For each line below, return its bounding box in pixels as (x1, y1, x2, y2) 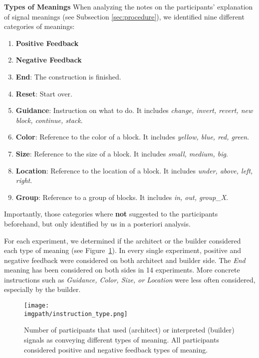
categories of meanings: (4, 21, 75, 31)
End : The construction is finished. (15, 71, 121, 81)
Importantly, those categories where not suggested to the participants (4, 208, 218, 219)
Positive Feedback (15, 37, 79, 48)
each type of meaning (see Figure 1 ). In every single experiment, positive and (4, 245, 241, 255)
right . (15, 175, 32, 185)
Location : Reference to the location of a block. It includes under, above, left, (15, 165, 253, 175)
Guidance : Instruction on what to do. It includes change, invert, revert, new (15, 105, 253, 115)
